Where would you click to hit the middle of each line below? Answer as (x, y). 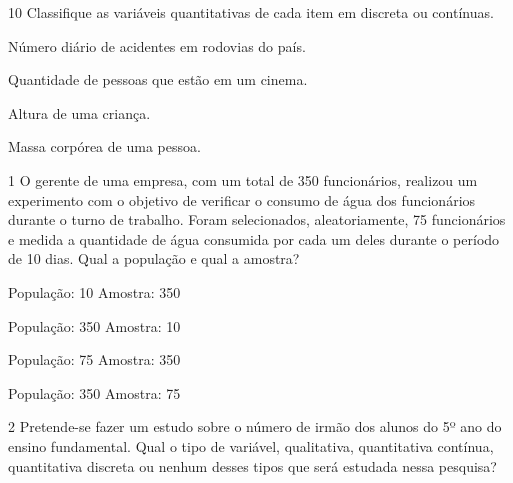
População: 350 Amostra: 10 (94, 325)
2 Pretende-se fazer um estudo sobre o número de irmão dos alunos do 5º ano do (255, 426)
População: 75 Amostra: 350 (94, 359)
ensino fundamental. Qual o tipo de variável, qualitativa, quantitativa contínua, (251, 445)
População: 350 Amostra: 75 (94, 392)
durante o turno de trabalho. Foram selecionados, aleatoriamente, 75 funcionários (257, 219)
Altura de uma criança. (79, 112)
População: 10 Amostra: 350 (94, 291)
